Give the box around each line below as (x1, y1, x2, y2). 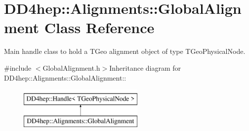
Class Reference (44, 17, 155, 38)
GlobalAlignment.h (42, 62, 100, 73)
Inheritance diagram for (109, 62, 181, 73)
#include (4, 62, 32, 73)
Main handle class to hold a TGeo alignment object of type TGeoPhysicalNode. (4, 46, 246, 56)
